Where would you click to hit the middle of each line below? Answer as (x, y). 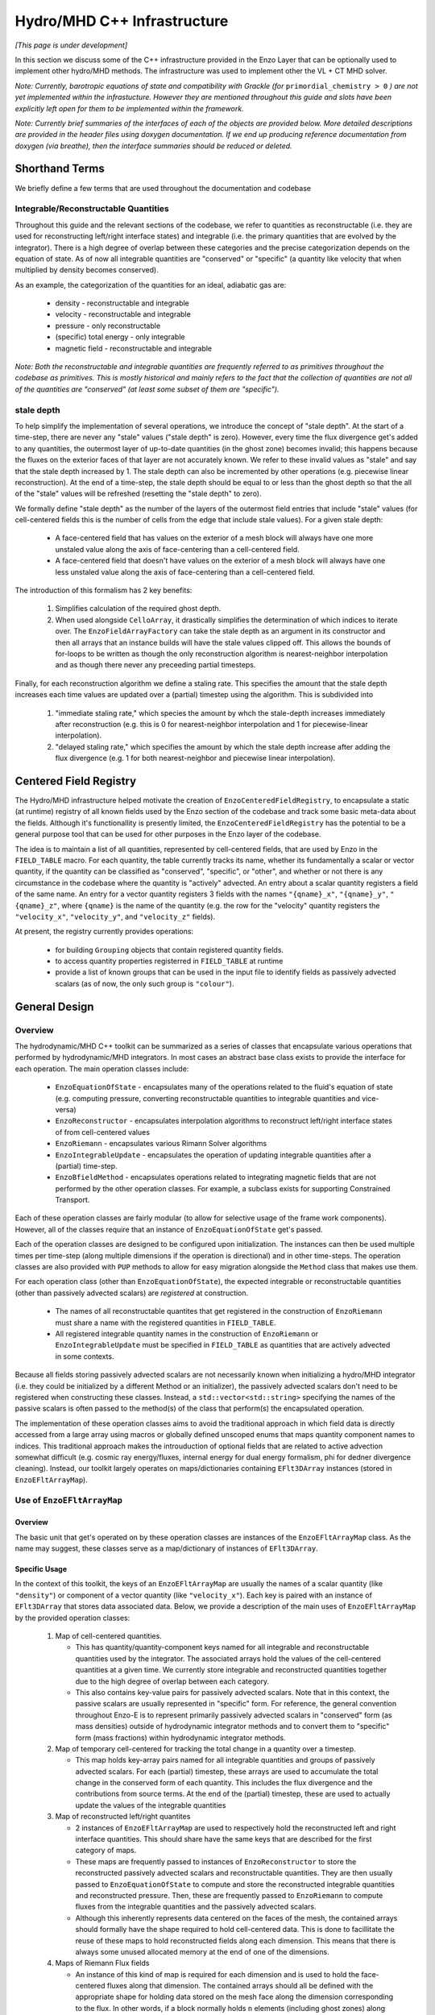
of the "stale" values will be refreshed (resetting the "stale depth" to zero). (138, 494)
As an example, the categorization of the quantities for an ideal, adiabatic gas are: (151, 285)
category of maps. (106, 1851)
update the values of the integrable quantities (151, 1805)
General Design (54, 1006)
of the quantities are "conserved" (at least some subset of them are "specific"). (147, 389)
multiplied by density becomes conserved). (87, 270)
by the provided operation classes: (72, 1618)
